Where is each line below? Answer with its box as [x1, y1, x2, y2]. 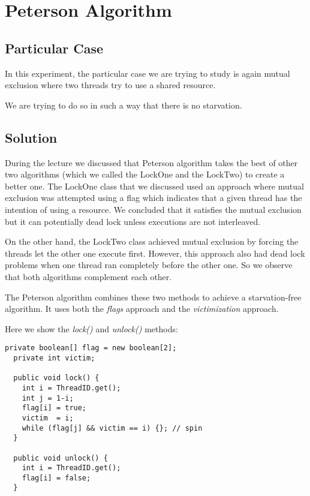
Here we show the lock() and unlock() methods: [5, 322, 178, 335]
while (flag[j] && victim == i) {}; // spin [22, 423, 203, 432]
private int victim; [13, 353, 95, 362]
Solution [5, 128, 58, 146]
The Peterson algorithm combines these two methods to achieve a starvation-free [5, 290, 302, 303]
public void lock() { [13, 374, 100, 383]
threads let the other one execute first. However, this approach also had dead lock [5, 247, 305, 259]
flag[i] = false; [22, 473, 91, 482]
